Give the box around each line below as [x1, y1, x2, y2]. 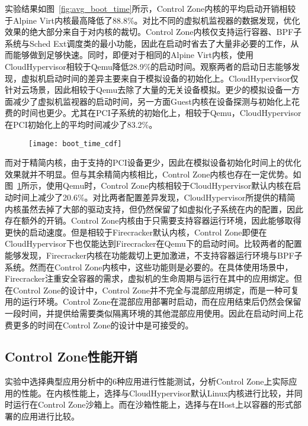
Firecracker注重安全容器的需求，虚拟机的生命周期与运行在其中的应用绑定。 [5, 272, 294, 285]
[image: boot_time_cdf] [28, 139, 122, 148]
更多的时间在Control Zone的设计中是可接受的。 [12, 318, 194, 331]
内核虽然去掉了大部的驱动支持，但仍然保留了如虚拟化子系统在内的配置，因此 [5, 202, 303, 215]
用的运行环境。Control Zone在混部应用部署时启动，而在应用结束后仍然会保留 [5, 295, 301, 308]
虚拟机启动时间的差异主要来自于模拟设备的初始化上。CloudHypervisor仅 [21, 72, 299, 84]
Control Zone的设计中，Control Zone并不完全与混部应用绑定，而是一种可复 [12, 283, 300, 296]
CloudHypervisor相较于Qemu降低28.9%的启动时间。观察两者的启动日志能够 [5, 60, 292, 72]
